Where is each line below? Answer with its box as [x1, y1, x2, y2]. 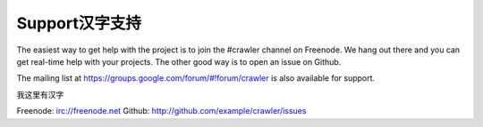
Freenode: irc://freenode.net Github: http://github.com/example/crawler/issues [16, 106, 307, 116]
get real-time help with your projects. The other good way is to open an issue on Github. [16, 56, 342, 67]
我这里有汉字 [16, 89, 64, 99]
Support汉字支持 [16, 13, 142, 33]
